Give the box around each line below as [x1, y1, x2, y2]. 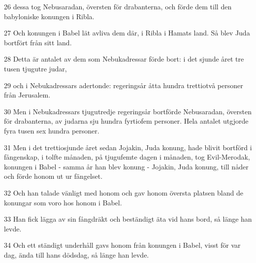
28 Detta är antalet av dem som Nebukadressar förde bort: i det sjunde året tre [4, 54, 244, 64]
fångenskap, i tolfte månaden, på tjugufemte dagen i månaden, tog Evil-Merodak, [4, 152, 250, 162]
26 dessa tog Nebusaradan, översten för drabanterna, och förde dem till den [4, 1, 232, 11]
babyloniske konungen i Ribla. [4, 11, 95, 21]
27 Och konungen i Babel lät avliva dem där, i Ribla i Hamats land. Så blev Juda [4, 28, 250, 38]
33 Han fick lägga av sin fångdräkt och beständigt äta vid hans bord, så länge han [4, 214, 252, 224]
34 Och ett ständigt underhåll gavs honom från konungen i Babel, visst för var [4, 240, 241, 250]
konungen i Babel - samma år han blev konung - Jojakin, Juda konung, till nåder [4, 161, 249, 171]
